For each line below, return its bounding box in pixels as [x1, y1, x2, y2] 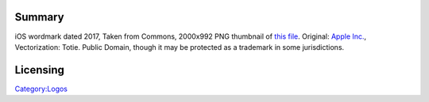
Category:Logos [14, 84, 68, 93]
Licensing [14, 63, 65, 77]
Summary [14, 10, 64, 24]
